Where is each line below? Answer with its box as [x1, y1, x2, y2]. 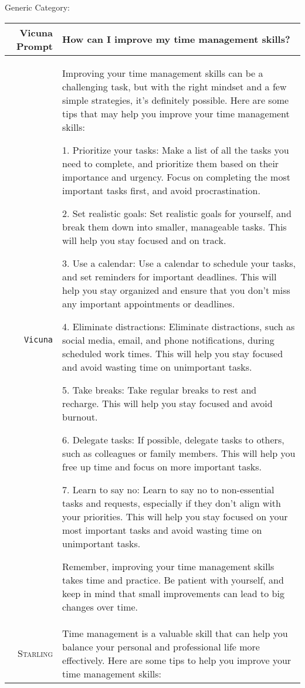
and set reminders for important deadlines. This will [62, 269, 277, 283]
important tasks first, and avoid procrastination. [62, 183, 260, 197]
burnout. [62, 409, 98, 423]
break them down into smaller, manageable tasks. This [62, 219, 287, 233]
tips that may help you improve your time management [62, 106, 290, 120]
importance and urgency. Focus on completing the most [62, 170, 290, 184]
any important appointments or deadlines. [62, 296, 235, 310]
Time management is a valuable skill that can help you [62, 626, 288, 640]
